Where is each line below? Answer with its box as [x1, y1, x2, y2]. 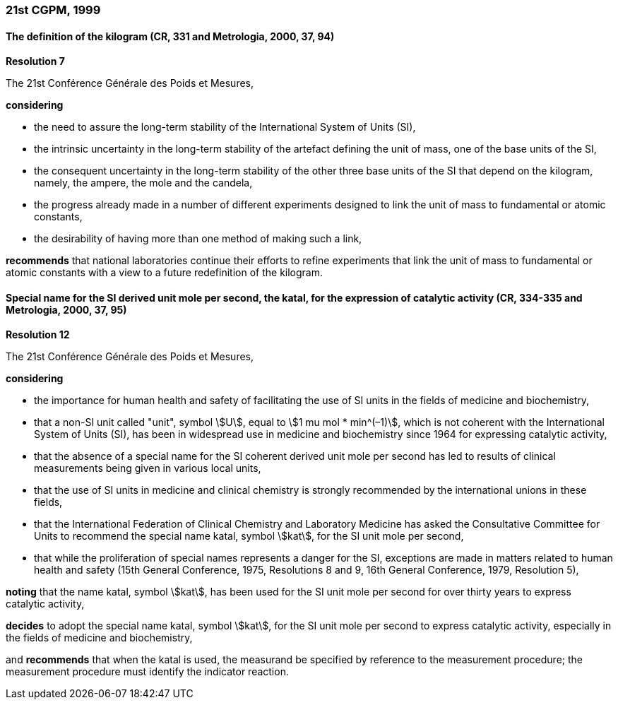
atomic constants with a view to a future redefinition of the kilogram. [6, 266, 323, 279]
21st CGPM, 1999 [6, 3, 101, 17]
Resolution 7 [6, 55, 65, 68]
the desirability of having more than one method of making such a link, [34, 232, 362, 245]
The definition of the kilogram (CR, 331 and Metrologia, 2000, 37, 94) [6, 30, 335, 42]
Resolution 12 [6, 328, 70, 341]
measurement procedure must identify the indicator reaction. [6, 665, 289, 678]
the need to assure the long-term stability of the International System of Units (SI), [34, 121, 416, 134]
